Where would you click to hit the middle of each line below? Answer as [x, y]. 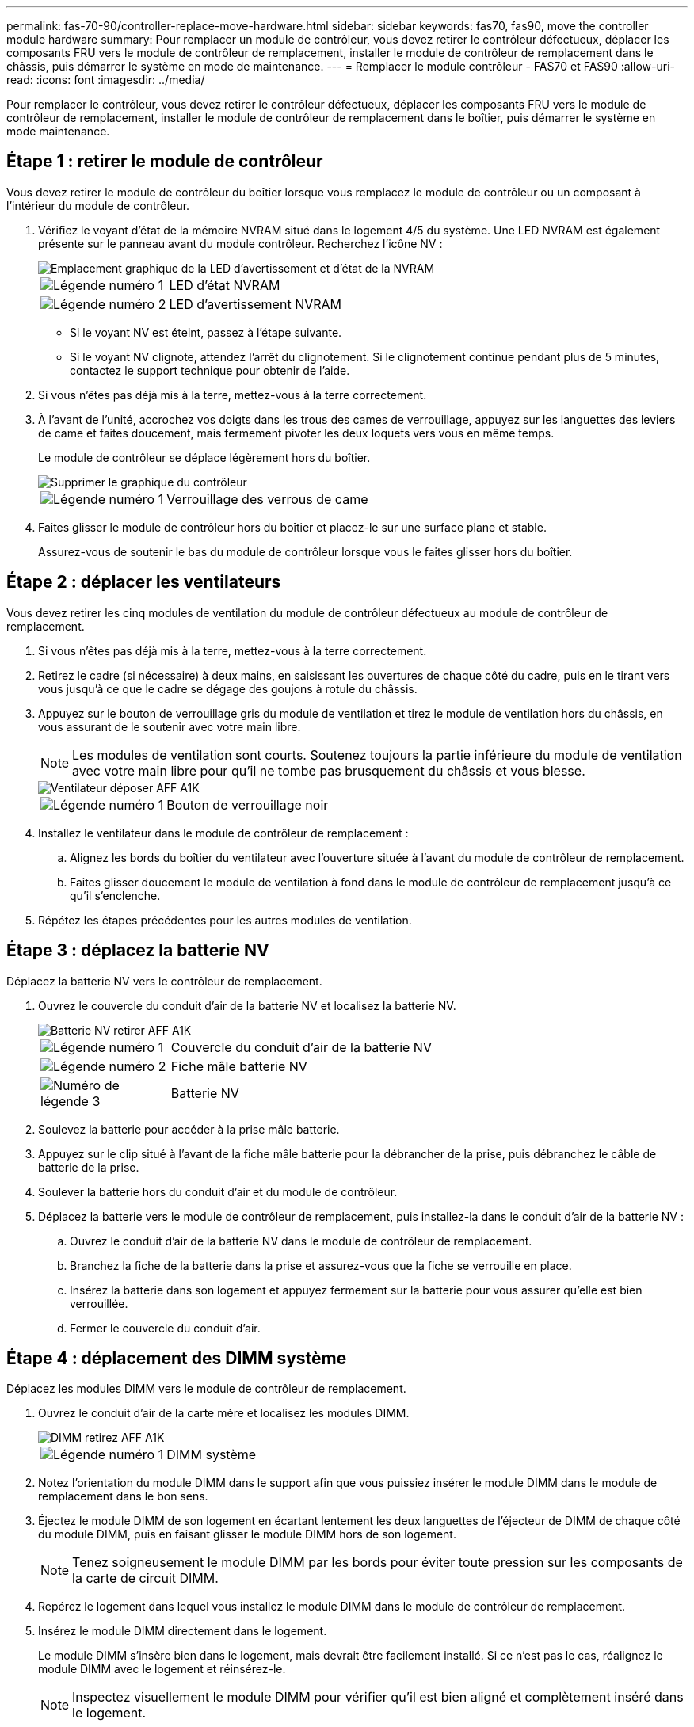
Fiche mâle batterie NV [239, 1066]
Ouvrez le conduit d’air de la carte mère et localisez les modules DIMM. [224, 1413]
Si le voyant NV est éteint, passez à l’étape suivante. [206, 332]
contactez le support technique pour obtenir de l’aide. [210, 370]
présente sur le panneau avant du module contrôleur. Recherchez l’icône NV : [240, 243]
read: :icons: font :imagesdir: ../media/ [106, 80]
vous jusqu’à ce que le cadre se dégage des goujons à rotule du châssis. [228, 688]
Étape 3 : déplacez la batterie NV [138, 951]
